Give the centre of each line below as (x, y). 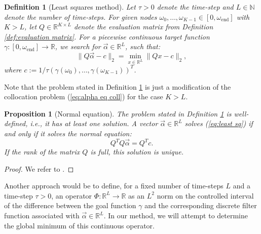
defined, (16, 123)
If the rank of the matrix (42, 152)
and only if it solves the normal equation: (68, 133)
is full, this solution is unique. (137, 152)
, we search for (78, 46)
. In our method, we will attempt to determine (176, 215)
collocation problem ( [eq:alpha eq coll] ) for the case (84, 96)
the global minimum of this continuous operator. (79, 225)
